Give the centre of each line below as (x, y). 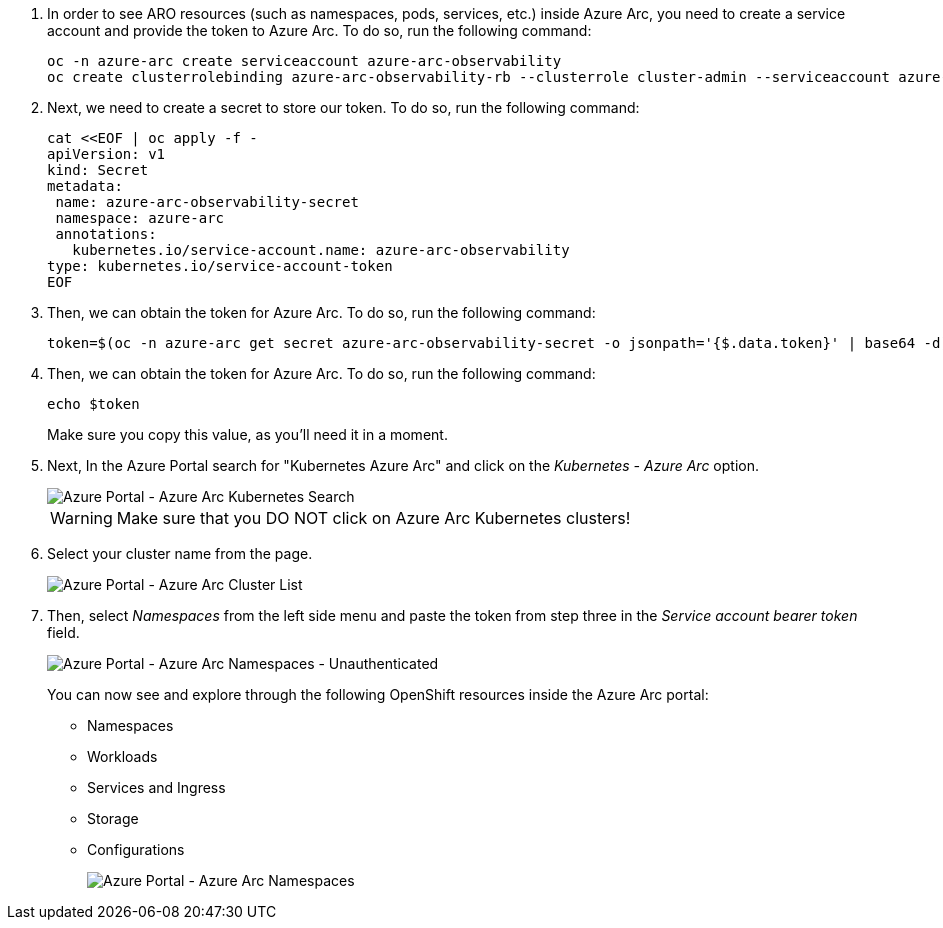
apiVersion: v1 (106, 154)
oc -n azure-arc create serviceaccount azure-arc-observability (304, 61)
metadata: (85, 186)
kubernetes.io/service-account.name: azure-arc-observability (321, 250)
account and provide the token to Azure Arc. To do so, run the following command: (319, 30)
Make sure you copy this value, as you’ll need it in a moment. (247, 434)
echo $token (93, 404)
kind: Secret (98, 170)
